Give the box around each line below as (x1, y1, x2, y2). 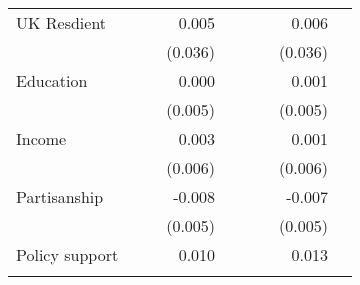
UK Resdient (16, 11, 107, 34)
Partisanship (16, 185, 104, 208)
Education (16, 69, 88, 92)
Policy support (16, 243, 119, 266)
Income (16, 127, 67, 150)
